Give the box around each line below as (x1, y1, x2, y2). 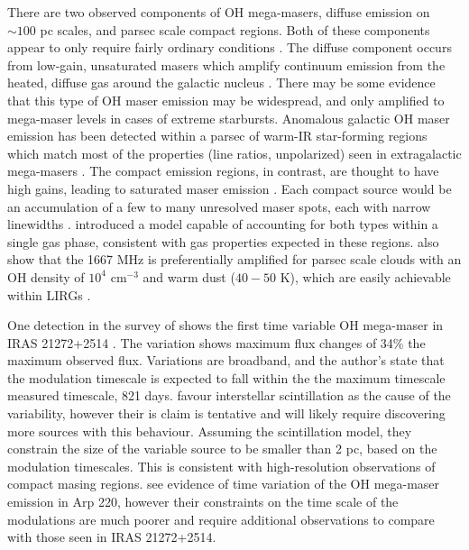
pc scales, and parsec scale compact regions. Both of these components (40, 20, 430, 39)
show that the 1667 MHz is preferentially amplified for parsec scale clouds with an (7, 250, 462, 269)
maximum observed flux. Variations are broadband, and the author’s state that (7, 351, 445, 370)
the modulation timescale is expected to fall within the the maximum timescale (7, 368, 446, 387)
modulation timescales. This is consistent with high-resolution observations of (7, 456, 436, 475)
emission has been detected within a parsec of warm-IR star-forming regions (7, 126, 428, 145)
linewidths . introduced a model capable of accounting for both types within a (7, 215, 438, 234)
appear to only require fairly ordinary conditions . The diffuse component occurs (7, 38, 452, 57)
